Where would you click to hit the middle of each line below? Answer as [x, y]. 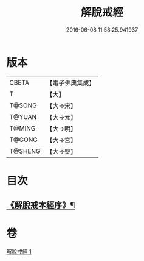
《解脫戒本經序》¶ [41, 205]
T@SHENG [25, 151]
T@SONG [23, 105]
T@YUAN [23, 116]
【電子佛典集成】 [71, 83]
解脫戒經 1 [19, 252]
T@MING [22, 128]
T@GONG [23, 140]
